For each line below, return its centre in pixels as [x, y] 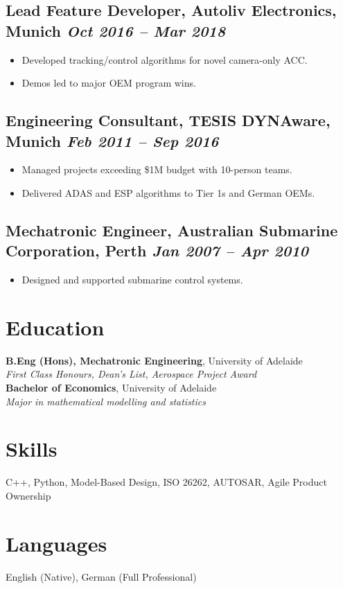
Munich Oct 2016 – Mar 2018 [116, 30]
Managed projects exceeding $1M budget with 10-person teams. [157, 169]
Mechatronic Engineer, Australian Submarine [172, 230]
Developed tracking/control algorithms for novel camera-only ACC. [165, 59]
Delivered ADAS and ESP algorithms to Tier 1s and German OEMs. [168, 192]
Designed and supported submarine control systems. [132, 280]
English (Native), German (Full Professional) [101, 576]
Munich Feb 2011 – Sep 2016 [112, 140]
